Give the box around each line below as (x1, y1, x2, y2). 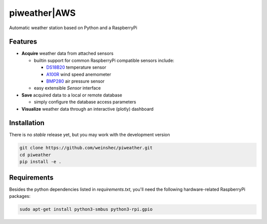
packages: (9, 193, 31, 199)
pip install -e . (19, 159, 62, 165)
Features (9, 38, 37, 46)
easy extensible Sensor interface (34, 85, 101, 91)
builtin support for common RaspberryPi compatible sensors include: (34, 57, 175, 63)
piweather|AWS (9, 7, 76, 18)
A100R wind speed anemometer (46, 71, 111, 77)
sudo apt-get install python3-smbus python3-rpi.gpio (19, 207, 153, 212)
